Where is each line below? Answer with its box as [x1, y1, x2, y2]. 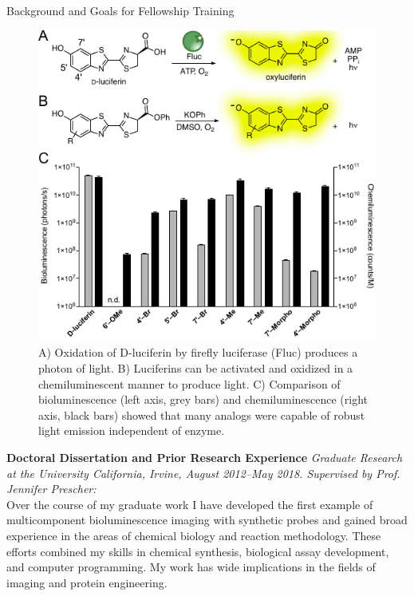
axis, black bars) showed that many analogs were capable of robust [38, 406, 365, 423]
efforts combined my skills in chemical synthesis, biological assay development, [6, 543, 389, 559]
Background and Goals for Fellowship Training [6, 2, 235, 18]
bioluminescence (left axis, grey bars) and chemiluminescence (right [38, 391, 369, 408]
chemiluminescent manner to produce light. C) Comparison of [38, 375, 341, 392]
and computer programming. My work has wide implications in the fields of [6, 559, 376, 575]
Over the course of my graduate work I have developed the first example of [6, 495, 373, 512]
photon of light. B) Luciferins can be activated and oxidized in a [38, 359, 353, 376]
